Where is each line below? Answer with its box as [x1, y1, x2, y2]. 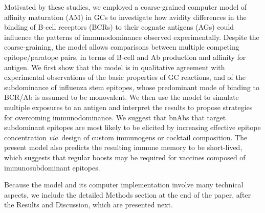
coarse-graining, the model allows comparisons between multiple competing [4, 41, 239, 52]
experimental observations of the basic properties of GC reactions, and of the [4, 72, 246, 82]
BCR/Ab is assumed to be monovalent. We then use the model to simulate [4, 92, 239, 102]
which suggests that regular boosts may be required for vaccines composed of [4, 152, 246, 162]
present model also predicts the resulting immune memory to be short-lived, [4, 142, 242, 153]
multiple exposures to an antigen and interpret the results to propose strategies [4, 101, 253, 112]
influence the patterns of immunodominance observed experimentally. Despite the [4, 31, 259, 42]
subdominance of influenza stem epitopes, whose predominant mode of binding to [4, 81, 259, 92]
